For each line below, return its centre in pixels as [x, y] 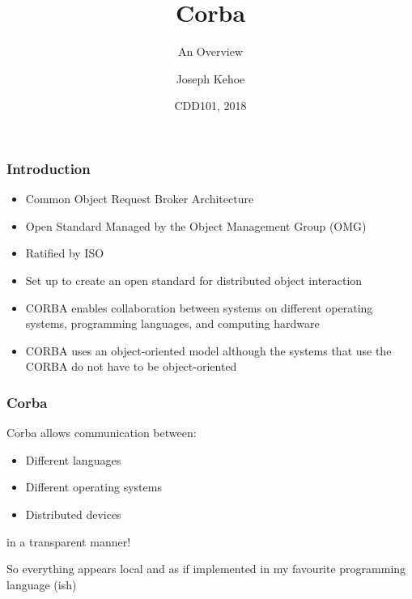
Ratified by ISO [65, 253]
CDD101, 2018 [210, 106]
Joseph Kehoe [210, 78]
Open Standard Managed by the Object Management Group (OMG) [196, 225]
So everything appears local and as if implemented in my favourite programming [206, 569]
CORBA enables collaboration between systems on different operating [199, 307]
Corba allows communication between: [102, 433]
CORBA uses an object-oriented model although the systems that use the [208, 350]
